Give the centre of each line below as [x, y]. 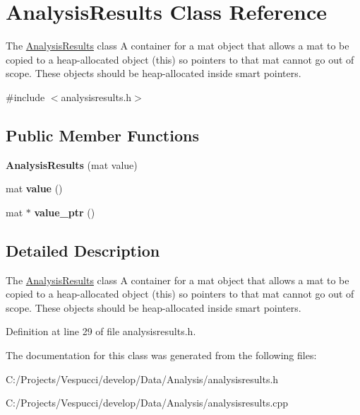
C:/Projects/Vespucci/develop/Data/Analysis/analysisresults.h [142, 379]
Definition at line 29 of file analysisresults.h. [101, 331]
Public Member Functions [102, 135]
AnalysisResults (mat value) [72, 164]
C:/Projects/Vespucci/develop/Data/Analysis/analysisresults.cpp [147, 403]
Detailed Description [83, 250]
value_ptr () [65, 212]
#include [25, 97]
